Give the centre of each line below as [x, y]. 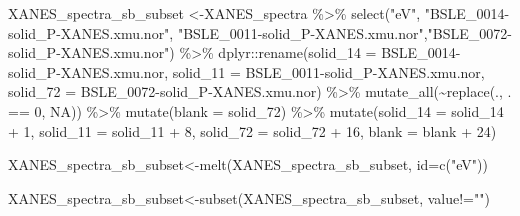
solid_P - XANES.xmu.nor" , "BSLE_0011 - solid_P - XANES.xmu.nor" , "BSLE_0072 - [260, 32]
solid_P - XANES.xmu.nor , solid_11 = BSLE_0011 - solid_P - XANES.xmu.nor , [246, 71]
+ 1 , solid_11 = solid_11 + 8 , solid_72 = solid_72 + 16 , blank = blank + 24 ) [252, 130]
